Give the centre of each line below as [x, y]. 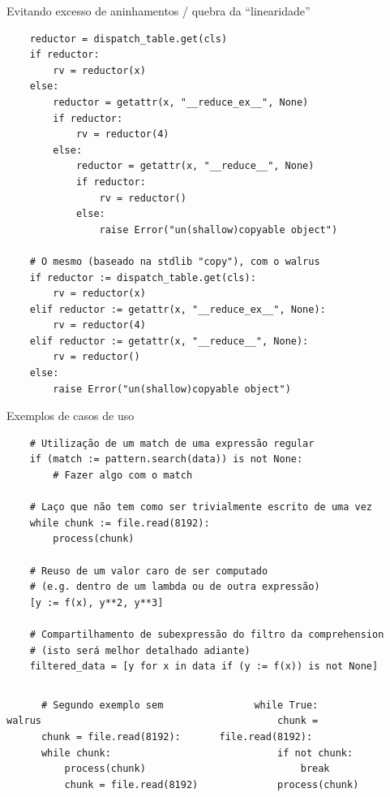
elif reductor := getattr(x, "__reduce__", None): [169, 341]
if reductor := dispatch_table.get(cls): [143, 277]
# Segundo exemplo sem [102, 705]
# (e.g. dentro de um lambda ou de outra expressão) [175, 587]
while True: [286, 705]
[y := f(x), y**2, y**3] [96, 602]
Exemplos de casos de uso [71, 416]
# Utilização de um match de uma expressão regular [172, 443]
